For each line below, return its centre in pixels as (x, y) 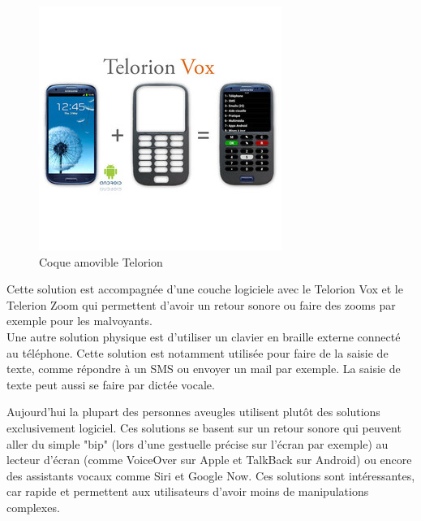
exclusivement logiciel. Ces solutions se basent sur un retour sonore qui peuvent (204, 427)
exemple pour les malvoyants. (79, 321)
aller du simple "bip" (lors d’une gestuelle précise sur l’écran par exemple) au (198, 443)
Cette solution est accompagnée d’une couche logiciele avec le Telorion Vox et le (205, 289)
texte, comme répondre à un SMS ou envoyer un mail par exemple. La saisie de (204, 369)
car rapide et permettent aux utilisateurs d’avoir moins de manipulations (188, 491)
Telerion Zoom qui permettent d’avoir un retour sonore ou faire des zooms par (201, 304)
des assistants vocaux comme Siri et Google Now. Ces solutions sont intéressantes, (211, 475)
